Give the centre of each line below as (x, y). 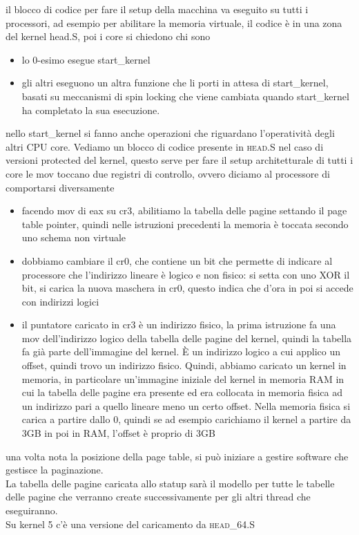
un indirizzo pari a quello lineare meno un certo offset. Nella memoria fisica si (186, 405)
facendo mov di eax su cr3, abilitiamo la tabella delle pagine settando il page (184, 210)
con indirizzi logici (60, 301)
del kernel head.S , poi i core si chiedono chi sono (108, 36)
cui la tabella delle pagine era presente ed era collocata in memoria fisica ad (182, 392)
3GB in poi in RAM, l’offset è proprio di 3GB (118, 433)
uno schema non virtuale (74, 237)
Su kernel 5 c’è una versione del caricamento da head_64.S (130, 524)
